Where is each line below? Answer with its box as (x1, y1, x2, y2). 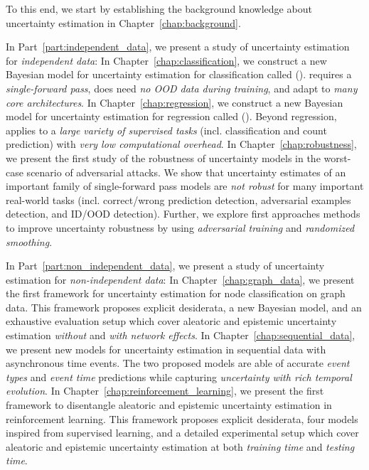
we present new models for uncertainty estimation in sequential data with (6, 341, 326, 356)
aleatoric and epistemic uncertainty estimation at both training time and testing (6, 439, 355, 454)
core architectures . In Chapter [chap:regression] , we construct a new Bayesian (6, 95, 343, 110)
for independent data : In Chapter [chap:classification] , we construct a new (6, 53, 327, 68)
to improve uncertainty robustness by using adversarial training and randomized (6, 220, 355, 235)
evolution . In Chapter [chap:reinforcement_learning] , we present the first (6, 383, 324, 398)
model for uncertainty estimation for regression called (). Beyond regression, (6, 109, 337, 124)
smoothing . (6, 234, 53, 249)
